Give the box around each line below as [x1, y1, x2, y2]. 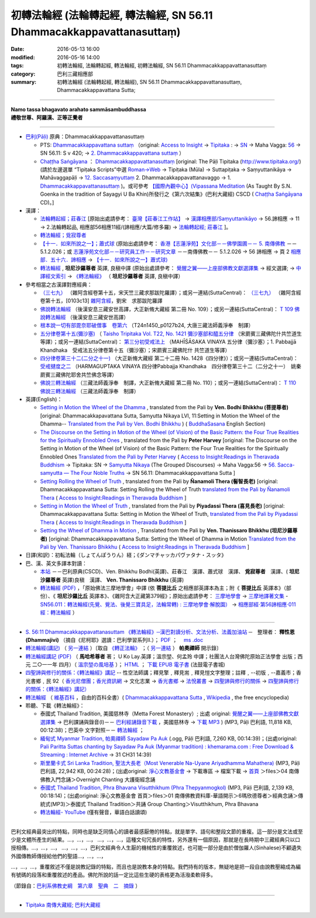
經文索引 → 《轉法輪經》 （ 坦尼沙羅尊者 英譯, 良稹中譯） [44, 273, 184, 280]
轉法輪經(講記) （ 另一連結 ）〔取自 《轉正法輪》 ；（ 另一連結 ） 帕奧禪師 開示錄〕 [25, 645, 222, 652]
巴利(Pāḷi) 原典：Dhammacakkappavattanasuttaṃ [25, 133, 145, 140]
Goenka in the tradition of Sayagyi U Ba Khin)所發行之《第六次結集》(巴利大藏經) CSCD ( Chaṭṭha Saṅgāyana [40, 191, 303, 198]
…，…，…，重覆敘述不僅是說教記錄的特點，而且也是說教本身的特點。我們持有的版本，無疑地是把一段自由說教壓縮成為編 [11, 863, 301, 871]
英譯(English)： [25, 396, 63, 403]
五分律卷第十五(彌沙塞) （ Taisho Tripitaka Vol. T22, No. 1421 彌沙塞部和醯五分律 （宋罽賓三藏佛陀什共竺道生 [40, 330, 302, 337]
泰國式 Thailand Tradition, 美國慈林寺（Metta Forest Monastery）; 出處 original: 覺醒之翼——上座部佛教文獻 [40, 710, 299, 718]
